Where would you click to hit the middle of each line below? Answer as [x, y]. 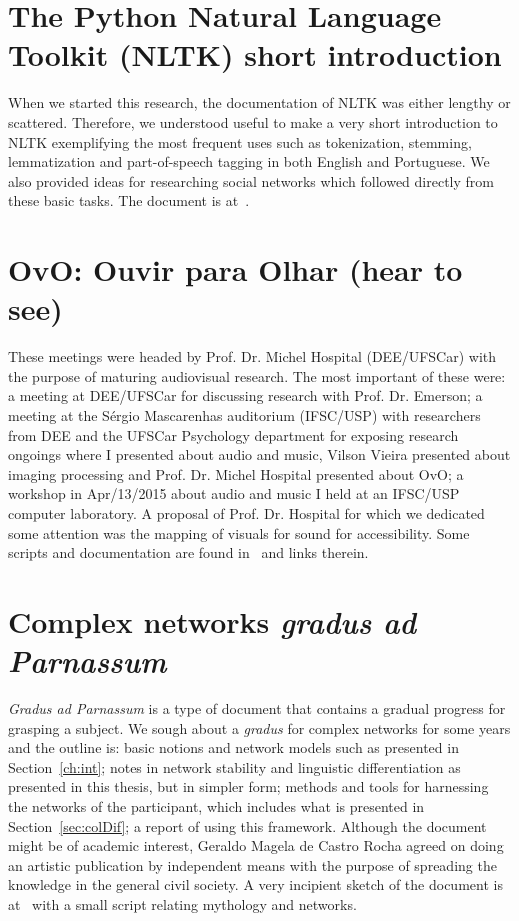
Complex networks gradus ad [212, 621]
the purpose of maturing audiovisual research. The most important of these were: [257, 375]
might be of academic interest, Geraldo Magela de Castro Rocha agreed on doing [256, 845]
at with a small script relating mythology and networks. [182, 903]
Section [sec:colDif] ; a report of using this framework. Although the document [247, 825]
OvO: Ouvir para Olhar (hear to [235, 269]
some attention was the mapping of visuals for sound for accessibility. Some [239, 532]
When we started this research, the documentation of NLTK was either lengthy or [259, 102]
